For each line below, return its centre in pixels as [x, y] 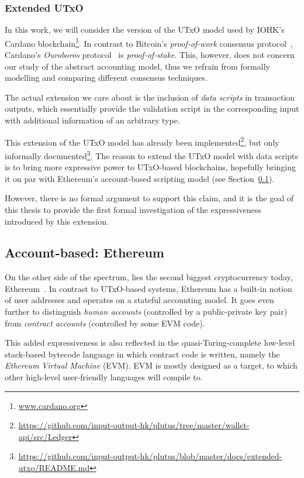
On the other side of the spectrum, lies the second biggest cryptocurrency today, [149, 277]
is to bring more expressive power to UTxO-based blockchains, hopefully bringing [150, 167]
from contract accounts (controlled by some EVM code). [105, 323]
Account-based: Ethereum [84, 252]
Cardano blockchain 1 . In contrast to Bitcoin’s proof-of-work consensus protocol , [149, 42]
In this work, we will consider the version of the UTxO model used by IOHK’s [145, 30]
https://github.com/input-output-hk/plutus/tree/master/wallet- [134, 425]
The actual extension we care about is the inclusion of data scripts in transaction [150, 97]
